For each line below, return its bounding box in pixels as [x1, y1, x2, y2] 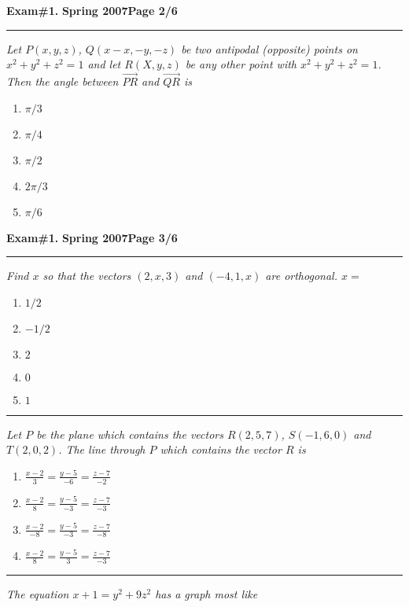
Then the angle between [6, 73, 119, 89]
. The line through [58, 441, 146, 458]
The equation [6, 586, 69, 602]
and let [87, 56, 121, 72]
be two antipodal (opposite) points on [181, 40, 358, 57]
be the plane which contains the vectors [36, 425, 223, 442]
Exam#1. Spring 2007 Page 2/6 [6, 2, 178, 18]
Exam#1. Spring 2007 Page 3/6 [6, 229, 178, 245]
